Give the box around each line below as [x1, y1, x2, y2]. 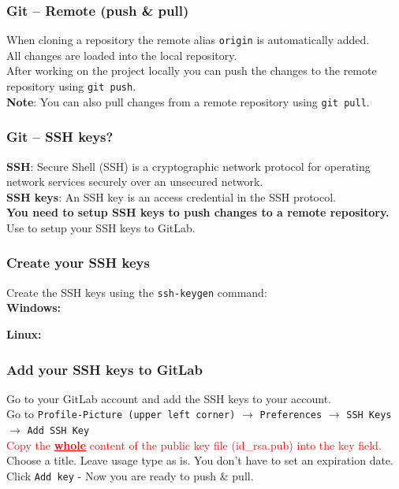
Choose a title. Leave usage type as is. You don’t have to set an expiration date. [6, 452, 393, 469]
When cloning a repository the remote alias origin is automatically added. [6, 31, 370, 48]
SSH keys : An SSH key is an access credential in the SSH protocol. [6, 188, 336, 205]
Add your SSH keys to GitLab [6, 359, 203, 379]
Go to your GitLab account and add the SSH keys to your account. [6, 390, 332, 406]
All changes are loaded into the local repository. [6, 46, 237, 63]
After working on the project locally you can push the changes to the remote [6, 62, 377, 79]
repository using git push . [6, 78, 136, 94]
